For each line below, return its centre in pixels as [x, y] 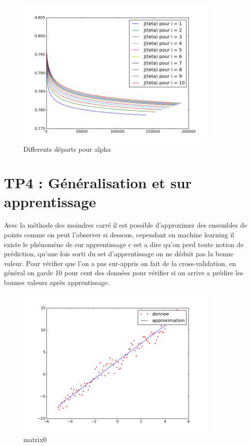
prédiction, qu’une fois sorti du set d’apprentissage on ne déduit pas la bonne [119, 254]
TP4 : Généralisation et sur [98, 183]
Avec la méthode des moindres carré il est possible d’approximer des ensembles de [125, 225]
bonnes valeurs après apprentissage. [57, 282]
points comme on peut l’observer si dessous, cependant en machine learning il [119, 234]
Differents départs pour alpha [67, 149]
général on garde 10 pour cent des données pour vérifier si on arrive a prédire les [124, 273]
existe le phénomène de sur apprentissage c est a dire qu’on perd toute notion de [124, 244]
